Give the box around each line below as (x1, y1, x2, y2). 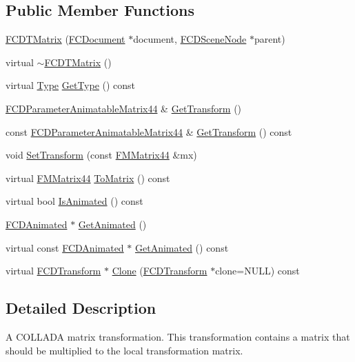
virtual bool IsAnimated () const (6, 194, 143, 208)
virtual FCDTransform (6, 263, 101, 278)
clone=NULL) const (215, 263, 300, 278)
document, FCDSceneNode (133, 32, 247, 46)
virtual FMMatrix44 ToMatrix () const (6, 170, 170, 185)
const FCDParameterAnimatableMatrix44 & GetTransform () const (6, 124, 292, 139)
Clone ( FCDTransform (112, 263, 207, 278)
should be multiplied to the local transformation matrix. (6, 343, 243, 357)
